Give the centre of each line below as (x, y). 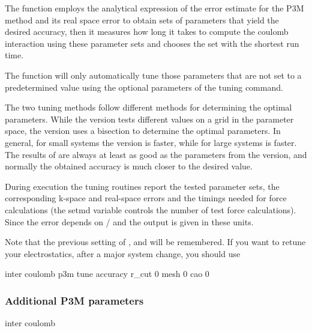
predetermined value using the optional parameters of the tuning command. (144, 87)
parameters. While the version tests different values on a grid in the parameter (149, 119)
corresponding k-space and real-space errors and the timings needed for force (146, 198)
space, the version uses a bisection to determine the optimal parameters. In (143, 131)
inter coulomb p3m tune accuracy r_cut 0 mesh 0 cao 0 (107, 274)
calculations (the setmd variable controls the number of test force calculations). (151, 209)
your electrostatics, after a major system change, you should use (123, 253)
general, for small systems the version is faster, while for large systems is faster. (151, 142)
